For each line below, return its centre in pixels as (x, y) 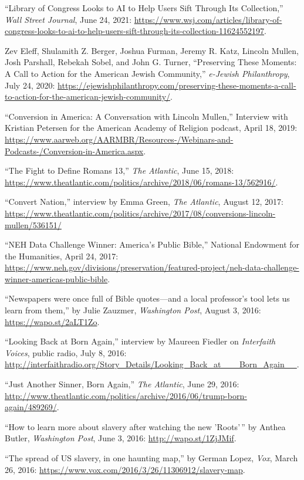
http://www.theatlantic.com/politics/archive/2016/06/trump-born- (126, 395)
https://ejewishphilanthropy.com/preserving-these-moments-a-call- (177, 85)
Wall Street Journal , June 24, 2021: (68, 19)
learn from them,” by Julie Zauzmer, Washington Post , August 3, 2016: (133, 310)
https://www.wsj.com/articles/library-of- (208, 19)
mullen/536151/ (33, 224)
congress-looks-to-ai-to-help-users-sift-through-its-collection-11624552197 (135, 31)
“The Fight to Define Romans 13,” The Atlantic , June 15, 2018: (119, 170)
